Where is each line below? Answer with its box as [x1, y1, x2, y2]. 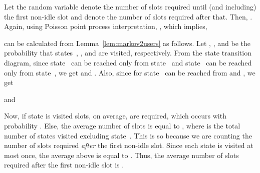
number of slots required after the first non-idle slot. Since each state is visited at [4, 140, 253, 150]
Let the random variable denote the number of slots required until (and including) [4, 1, 256, 11]
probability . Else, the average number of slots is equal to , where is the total [4, 120, 240, 130]
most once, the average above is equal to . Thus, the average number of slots [4, 149, 239, 160]
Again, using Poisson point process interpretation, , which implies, [4, 21, 207, 31]
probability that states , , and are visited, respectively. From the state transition [4, 47, 251, 58]
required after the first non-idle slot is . [4, 159, 124, 170]
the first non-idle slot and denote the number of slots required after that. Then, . [4, 11, 252, 21]
